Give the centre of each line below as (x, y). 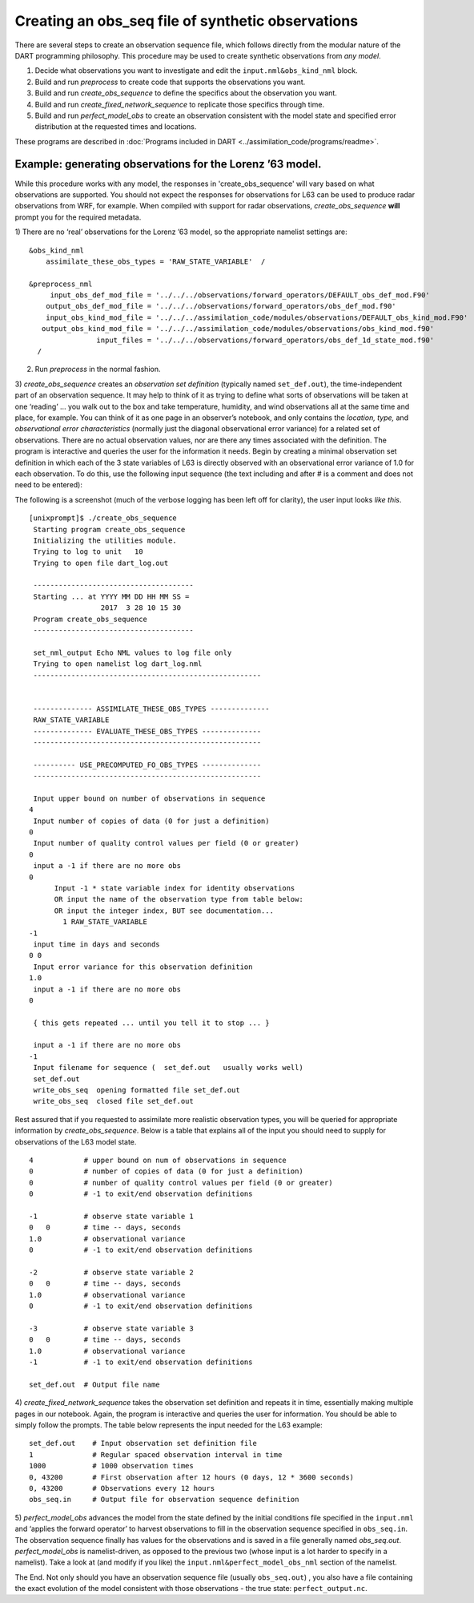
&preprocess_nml (61, 284)
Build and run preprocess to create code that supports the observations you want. (170, 82)
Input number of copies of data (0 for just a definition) (151, 821)
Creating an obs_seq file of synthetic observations (187, 21)
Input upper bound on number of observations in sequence (149, 798)
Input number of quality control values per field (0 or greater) (166, 843)
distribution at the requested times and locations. (116, 127)
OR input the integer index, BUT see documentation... (164, 911)
